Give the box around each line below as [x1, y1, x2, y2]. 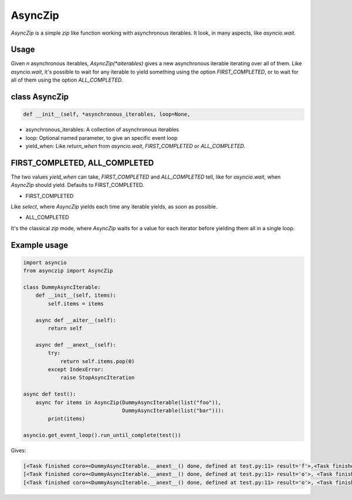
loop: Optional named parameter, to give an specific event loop [25, 134, 178, 141]
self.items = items [48, 300, 104, 307]
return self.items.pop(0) [60, 358, 135, 364]
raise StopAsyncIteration [60, 374, 135, 381]
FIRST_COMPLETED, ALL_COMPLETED [11, 157, 154, 167]
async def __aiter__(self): [35, 317, 117, 323]
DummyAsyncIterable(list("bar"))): [122, 407, 225, 414]
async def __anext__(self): [35, 341, 117, 348]
